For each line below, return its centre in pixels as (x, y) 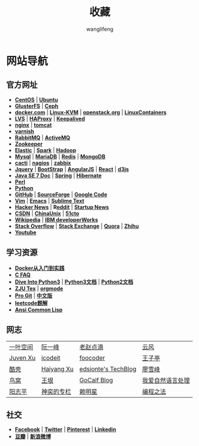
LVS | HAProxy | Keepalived (50, 118)
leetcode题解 (31, 303)
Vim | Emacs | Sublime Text (49, 200)
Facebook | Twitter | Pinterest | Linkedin (65, 429)
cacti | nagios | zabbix (43, 163)
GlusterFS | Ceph (37, 106)
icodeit (51, 358)
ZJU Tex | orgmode (39, 288)
